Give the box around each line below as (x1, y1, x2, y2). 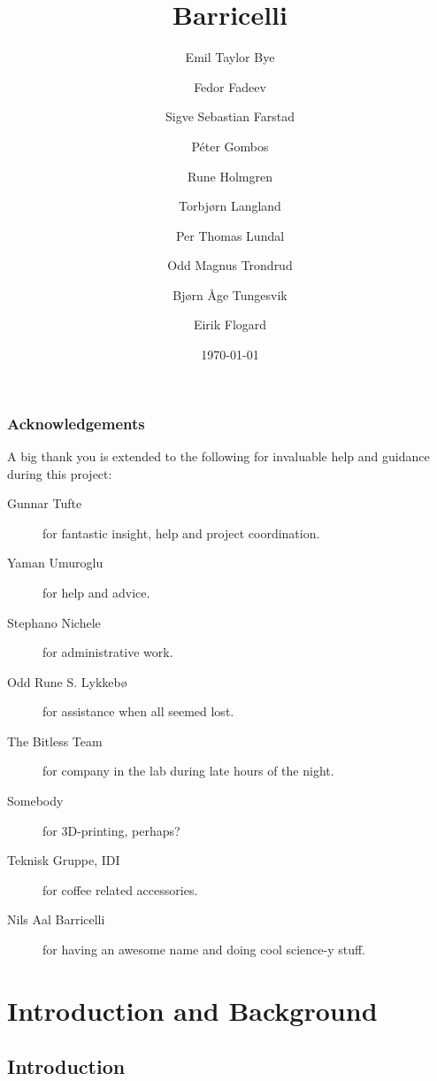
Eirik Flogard (193, 315, 267, 334)
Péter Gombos (191, 136, 269, 155)
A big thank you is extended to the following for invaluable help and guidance (7, 446, 430, 465)
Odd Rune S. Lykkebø (7, 672, 127, 691)
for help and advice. (42, 583, 150, 601)
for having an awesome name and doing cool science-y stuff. (42, 940, 366, 959)
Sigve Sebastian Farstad (165, 107, 295, 126)
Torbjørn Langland (179, 197, 281, 215)
